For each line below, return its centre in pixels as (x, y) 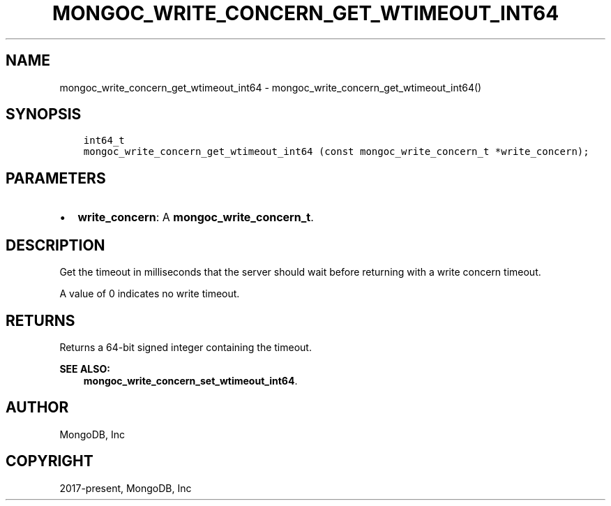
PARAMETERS (56, 178)
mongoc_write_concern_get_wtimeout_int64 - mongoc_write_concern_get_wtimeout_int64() (271, 87)
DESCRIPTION (55, 245)
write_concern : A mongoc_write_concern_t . (196, 217)
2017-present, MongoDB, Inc (126, 488)
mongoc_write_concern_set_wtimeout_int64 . (190, 380)
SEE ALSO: (85, 369)
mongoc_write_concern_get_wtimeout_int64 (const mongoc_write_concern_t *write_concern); (336, 152)
